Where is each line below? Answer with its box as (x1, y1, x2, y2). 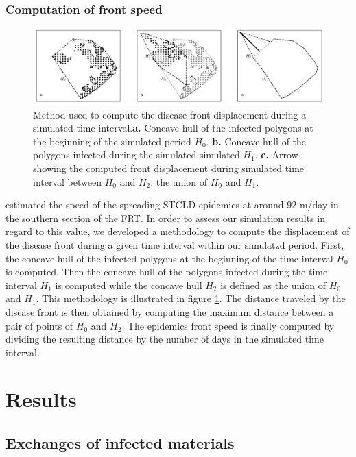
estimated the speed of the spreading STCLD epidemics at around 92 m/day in (5, 197, 339, 212)
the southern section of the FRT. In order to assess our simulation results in (5, 210, 325, 225)
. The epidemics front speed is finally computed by (121, 318, 335, 332)
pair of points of (5, 318, 73, 332)
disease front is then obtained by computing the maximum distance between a (5, 304, 334, 319)
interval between (33, 174, 102, 188)
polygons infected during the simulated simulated (33, 147, 240, 162)
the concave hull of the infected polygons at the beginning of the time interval (5, 251, 333, 265)
